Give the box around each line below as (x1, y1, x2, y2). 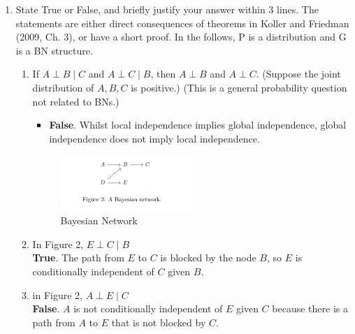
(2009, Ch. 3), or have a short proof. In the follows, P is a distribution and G (15, 29, 347, 44)
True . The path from (32, 250, 124, 265)
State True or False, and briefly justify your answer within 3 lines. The (15, 2, 319, 16)
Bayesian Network (60, 213, 138, 228)
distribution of (32, 80, 94, 94)
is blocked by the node (160, 250, 256, 265)
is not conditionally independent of (73, 301, 223, 316)
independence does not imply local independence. (49, 131, 260, 145)
